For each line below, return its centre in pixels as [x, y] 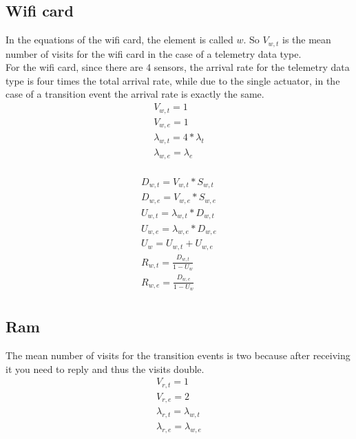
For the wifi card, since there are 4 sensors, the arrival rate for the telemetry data [178, 67]
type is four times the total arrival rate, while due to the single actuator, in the [173, 80]
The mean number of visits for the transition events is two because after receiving [178, 355]
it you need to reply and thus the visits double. [105, 368]
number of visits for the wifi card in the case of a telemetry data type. [154, 53]
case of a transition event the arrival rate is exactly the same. [135, 94]
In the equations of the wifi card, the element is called [119, 40]
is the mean [306, 40]
